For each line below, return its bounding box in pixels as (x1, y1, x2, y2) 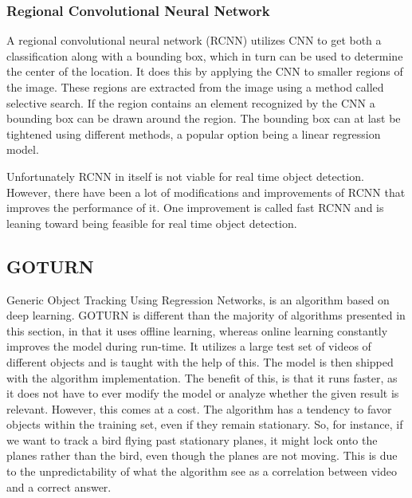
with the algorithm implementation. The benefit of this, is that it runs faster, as (6, 369, 398, 386)
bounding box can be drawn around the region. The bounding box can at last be (6, 110, 401, 127)
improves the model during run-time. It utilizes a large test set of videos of (6, 338, 371, 355)
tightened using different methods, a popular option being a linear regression (6, 125, 381, 142)
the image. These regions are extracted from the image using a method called (6, 79, 384, 95)
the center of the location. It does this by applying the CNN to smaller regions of (6, 63, 403, 80)
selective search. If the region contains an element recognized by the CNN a (6, 94, 375, 111)
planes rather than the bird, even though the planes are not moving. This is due (6, 447, 398, 464)
